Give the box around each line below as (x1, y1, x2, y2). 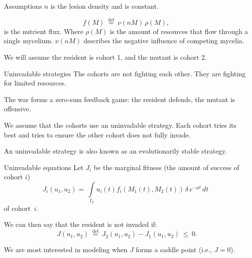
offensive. (4, 103, 31, 114)
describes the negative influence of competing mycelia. (83, 35, 245, 46)
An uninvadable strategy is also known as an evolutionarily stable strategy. (4, 146, 227, 156)
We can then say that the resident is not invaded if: (4, 219, 157, 229)
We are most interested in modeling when (4, 244, 128, 255)
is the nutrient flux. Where (4, 26, 84, 36)
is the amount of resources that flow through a (110, 26, 248, 36)
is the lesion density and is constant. (50, 1, 159, 11)
